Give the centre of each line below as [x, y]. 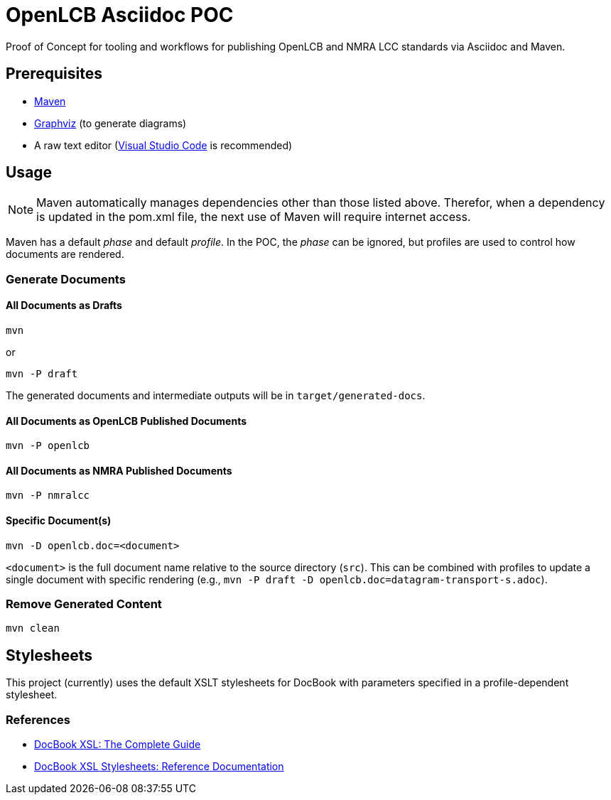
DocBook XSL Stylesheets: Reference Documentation [159, 767]
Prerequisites [54, 74]
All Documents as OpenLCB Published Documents [126, 421]
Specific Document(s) [59, 521]
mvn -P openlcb [48, 446]
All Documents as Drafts [64, 306]
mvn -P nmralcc [48, 496]
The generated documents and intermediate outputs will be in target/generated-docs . [216, 396]
